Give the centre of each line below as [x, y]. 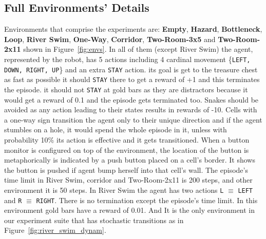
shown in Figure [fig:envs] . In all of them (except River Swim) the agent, [138, 49]
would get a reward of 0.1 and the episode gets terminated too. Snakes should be [131, 99]
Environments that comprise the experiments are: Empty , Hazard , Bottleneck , [133, 29]
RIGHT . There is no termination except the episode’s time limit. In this [147, 200]
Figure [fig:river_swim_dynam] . [55, 230]
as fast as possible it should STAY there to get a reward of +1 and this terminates [132, 79]
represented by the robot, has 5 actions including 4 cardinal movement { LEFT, [127, 59]
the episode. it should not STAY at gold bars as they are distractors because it [126, 89]
